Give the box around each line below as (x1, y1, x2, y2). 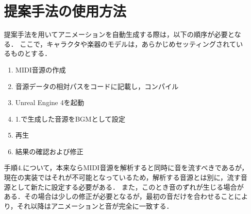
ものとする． (10, 48, 51, 58)
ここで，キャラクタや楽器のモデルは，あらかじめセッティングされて (19, 38, 236, 49)
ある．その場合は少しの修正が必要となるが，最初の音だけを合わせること (4, 191, 234, 201)
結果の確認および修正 (15, 146, 84, 156)
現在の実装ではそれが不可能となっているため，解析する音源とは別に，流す (4, 172, 241, 182)
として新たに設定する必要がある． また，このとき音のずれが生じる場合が (10, 181, 244, 192)
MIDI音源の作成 (15, 64, 66, 74)
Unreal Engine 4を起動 (15, 97, 84, 107)
